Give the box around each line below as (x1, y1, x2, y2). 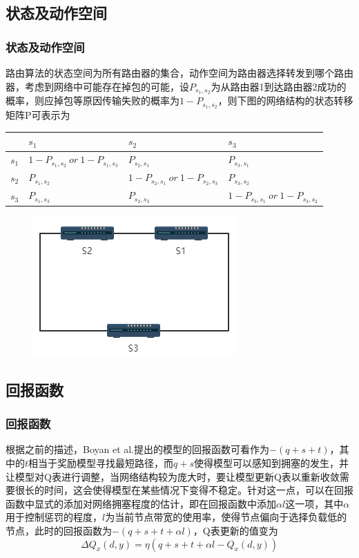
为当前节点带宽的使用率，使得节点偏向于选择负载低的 (105, 510, 347, 524)
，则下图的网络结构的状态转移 (217, 93, 353, 108)
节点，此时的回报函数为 (6, 523, 112, 537)
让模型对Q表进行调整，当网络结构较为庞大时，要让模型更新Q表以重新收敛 (6, 469, 340, 483)
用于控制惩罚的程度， (6, 510, 102, 524)
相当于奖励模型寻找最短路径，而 (28, 456, 174, 470)
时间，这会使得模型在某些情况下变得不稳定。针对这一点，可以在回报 (43, 483, 353, 497)
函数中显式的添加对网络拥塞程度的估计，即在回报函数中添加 (6, 496, 276, 510)
